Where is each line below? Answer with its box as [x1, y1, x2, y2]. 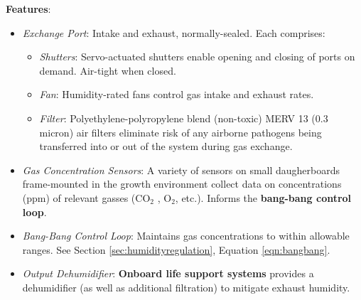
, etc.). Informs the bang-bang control [175, 190, 352, 205]
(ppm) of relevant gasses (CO [22, 190, 151, 205]
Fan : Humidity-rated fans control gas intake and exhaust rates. [39, 87, 314, 102]
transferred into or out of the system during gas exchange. [39, 139, 293, 154]
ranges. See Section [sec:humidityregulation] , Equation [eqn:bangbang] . [22, 242, 330, 257]
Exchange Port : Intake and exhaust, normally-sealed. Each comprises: [22, 25, 325, 40]
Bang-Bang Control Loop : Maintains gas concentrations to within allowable [22, 228, 350, 243]
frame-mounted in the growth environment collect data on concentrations [22, 176, 342, 191]
